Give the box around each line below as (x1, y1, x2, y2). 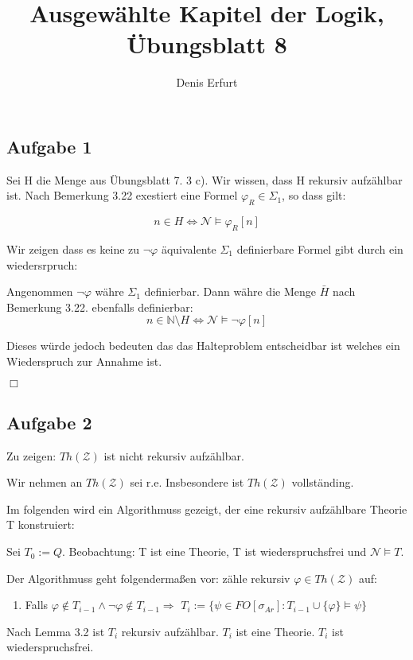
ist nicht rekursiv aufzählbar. (103, 447, 244, 464)
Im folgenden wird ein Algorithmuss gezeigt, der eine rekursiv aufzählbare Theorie (6, 500, 407, 517)
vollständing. (291, 474, 354, 491)
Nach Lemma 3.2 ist (6, 623, 105, 639)
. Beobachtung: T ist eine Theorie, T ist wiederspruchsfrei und (62, 543, 367, 560)
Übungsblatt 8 (127, 28, 287, 60)
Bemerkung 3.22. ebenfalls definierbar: (6, 298, 193, 315)
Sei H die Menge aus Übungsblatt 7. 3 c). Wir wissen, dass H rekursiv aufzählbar (6, 171, 403, 188)
